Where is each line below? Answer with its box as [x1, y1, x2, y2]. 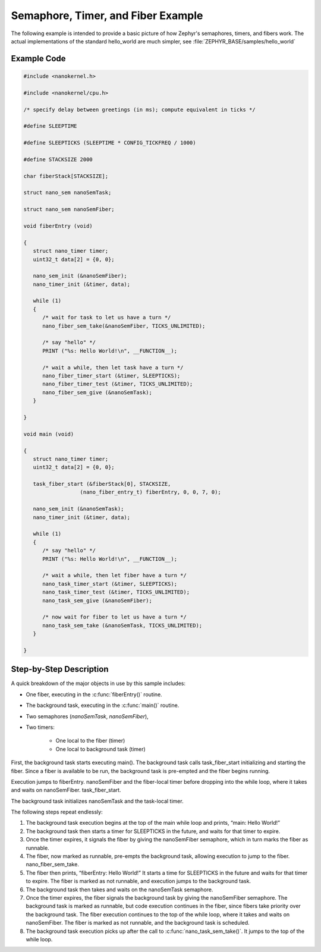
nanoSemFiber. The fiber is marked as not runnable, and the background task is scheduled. [26, 919, 250, 926]
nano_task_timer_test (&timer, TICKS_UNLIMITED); [42, 589, 190, 596]
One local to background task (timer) [55, 745, 146, 752]
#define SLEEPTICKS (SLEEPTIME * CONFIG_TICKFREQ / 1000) [23, 140, 196, 146]
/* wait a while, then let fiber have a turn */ [42, 572, 187, 579]
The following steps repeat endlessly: [11, 809, 103, 816]
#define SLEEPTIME [23, 122, 77, 130]
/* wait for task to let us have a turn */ [42, 314, 171, 321]
